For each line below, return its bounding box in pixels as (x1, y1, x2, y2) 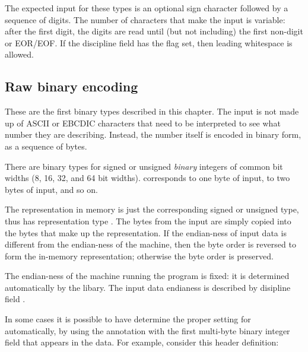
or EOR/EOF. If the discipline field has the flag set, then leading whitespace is (5, 36, 293, 49)
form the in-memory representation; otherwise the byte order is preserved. (5, 249, 274, 262)
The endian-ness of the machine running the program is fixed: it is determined (5, 269, 290, 282)
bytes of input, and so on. (5, 183, 98, 195)
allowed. (5, 48, 34, 61)
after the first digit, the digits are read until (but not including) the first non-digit (5, 25, 303, 37)
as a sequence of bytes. (5, 139, 87, 152)
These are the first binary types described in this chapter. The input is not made (5, 105, 299, 118)
